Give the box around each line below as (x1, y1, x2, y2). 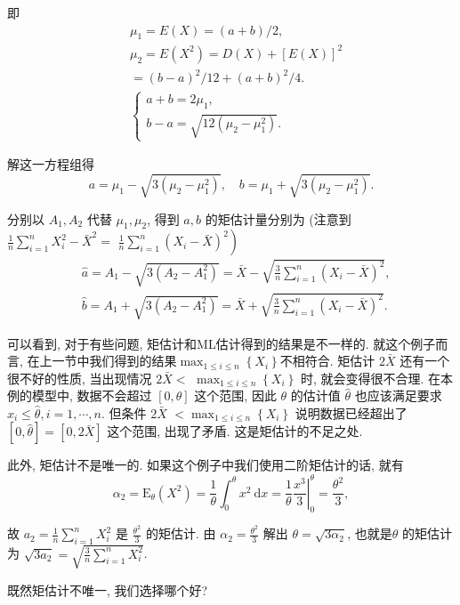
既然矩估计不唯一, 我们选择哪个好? (7, 580, 208, 599)
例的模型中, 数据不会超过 (7, 386, 152, 405)
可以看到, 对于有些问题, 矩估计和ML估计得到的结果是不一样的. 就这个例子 (7, 334, 436, 352)
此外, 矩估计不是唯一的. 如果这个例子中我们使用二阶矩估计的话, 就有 (7, 456, 404, 474)
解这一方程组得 (7, 155, 94, 173)
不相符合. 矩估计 (279, 351, 375, 370)
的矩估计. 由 (145, 524, 216, 543)
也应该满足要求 (354, 386, 442, 405)
